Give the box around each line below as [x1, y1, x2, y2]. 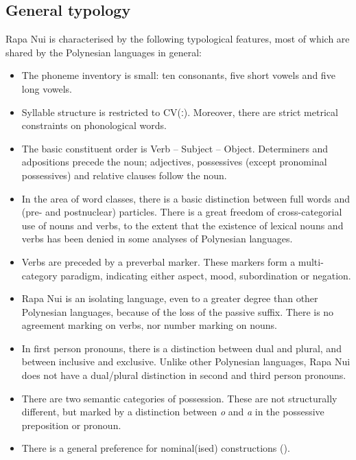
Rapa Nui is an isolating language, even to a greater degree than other [21, 291, 318, 306]
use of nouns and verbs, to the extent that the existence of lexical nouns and [21, 218, 344, 232]
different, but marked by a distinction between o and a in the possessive [21, 404, 324, 419]
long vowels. [21, 81, 72, 95]
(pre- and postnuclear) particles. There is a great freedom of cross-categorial [21, 205, 342, 219]
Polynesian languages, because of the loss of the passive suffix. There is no [21, 304, 334, 319]
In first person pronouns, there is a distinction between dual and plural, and [21, 341, 342, 355]
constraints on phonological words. [21, 118, 167, 133]
